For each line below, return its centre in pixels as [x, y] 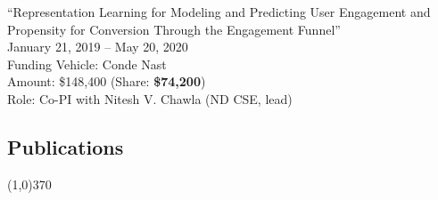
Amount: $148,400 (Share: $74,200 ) [107, 81]
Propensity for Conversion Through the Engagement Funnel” [174, 29]
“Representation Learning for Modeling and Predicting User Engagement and [219, 12]
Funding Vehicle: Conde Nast [87, 64]
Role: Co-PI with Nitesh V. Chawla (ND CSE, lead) [150, 98]
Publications [66, 146]
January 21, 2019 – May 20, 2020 [98, 47]
